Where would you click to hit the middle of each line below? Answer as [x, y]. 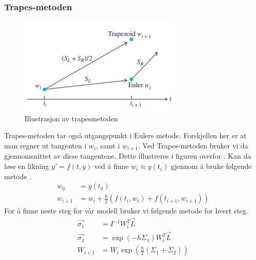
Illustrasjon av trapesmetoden [71, 118]
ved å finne [112, 166]
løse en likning [27, 166]
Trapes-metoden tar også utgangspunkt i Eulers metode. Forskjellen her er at [125, 135]
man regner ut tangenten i [45, 145]
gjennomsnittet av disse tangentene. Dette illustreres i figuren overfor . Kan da [128, 156]
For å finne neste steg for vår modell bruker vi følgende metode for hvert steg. [126, 211]
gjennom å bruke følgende [211, 166]
